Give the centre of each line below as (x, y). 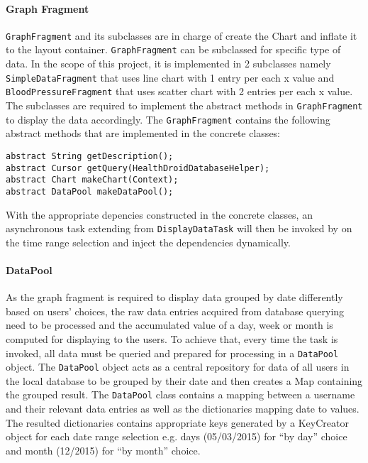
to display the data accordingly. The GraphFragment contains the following (168, 119)
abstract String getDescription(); (90, 156)
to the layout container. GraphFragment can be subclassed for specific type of (173, 49)
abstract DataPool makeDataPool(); (90, 191)
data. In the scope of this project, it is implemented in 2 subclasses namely (168, 64)
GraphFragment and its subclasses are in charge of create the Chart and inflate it (182, 35)
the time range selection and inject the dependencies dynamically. (148, 242)
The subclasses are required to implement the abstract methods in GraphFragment (184, 105)
